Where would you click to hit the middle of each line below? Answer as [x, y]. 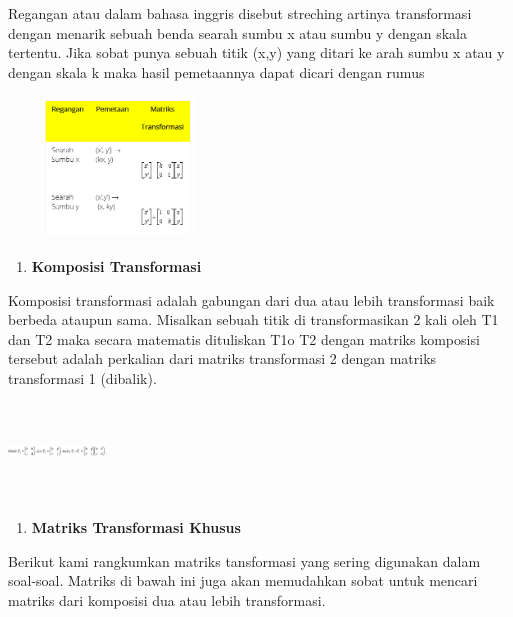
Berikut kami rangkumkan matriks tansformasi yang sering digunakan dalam [244, 560]
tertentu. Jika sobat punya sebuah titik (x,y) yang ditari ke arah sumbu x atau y [256, 52]
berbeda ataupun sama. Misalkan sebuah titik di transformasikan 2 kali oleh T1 [253, 319]
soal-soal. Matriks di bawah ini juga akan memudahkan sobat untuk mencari [243, 580]
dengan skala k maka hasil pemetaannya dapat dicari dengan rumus [216, 71]
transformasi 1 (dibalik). [82, 378]
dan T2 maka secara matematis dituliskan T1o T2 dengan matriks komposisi [244, 338]
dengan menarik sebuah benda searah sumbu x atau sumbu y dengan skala [237, 32]
